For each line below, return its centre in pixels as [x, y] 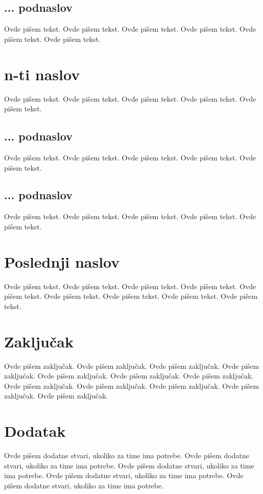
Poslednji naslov [62, 261]
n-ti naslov [42, 74]
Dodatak [35, 431]
